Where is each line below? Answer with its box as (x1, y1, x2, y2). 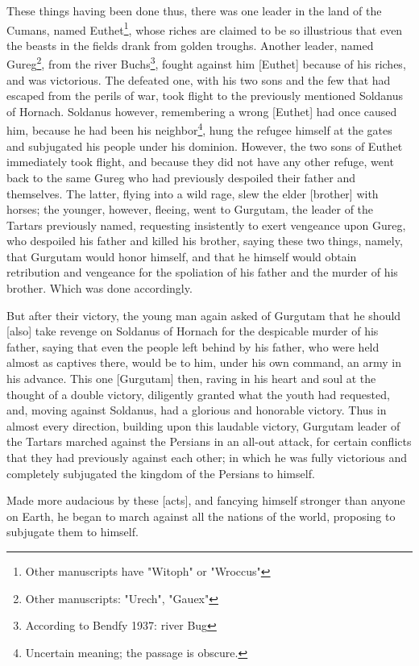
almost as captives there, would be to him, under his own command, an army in (6, 354, 402, 371)
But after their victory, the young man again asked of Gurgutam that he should (6, 306, 401, 323)
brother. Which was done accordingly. (6, 280, 193, 297)
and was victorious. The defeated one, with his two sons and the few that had (6, 71, 391, 88)
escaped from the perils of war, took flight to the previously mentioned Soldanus (6, 87, 404, 104)
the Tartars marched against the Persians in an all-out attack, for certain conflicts (6, 433, 412, 450)
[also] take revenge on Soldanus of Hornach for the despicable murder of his (6, 323, 379, 339)
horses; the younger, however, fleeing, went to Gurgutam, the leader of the (6, 201, 374, 218)
